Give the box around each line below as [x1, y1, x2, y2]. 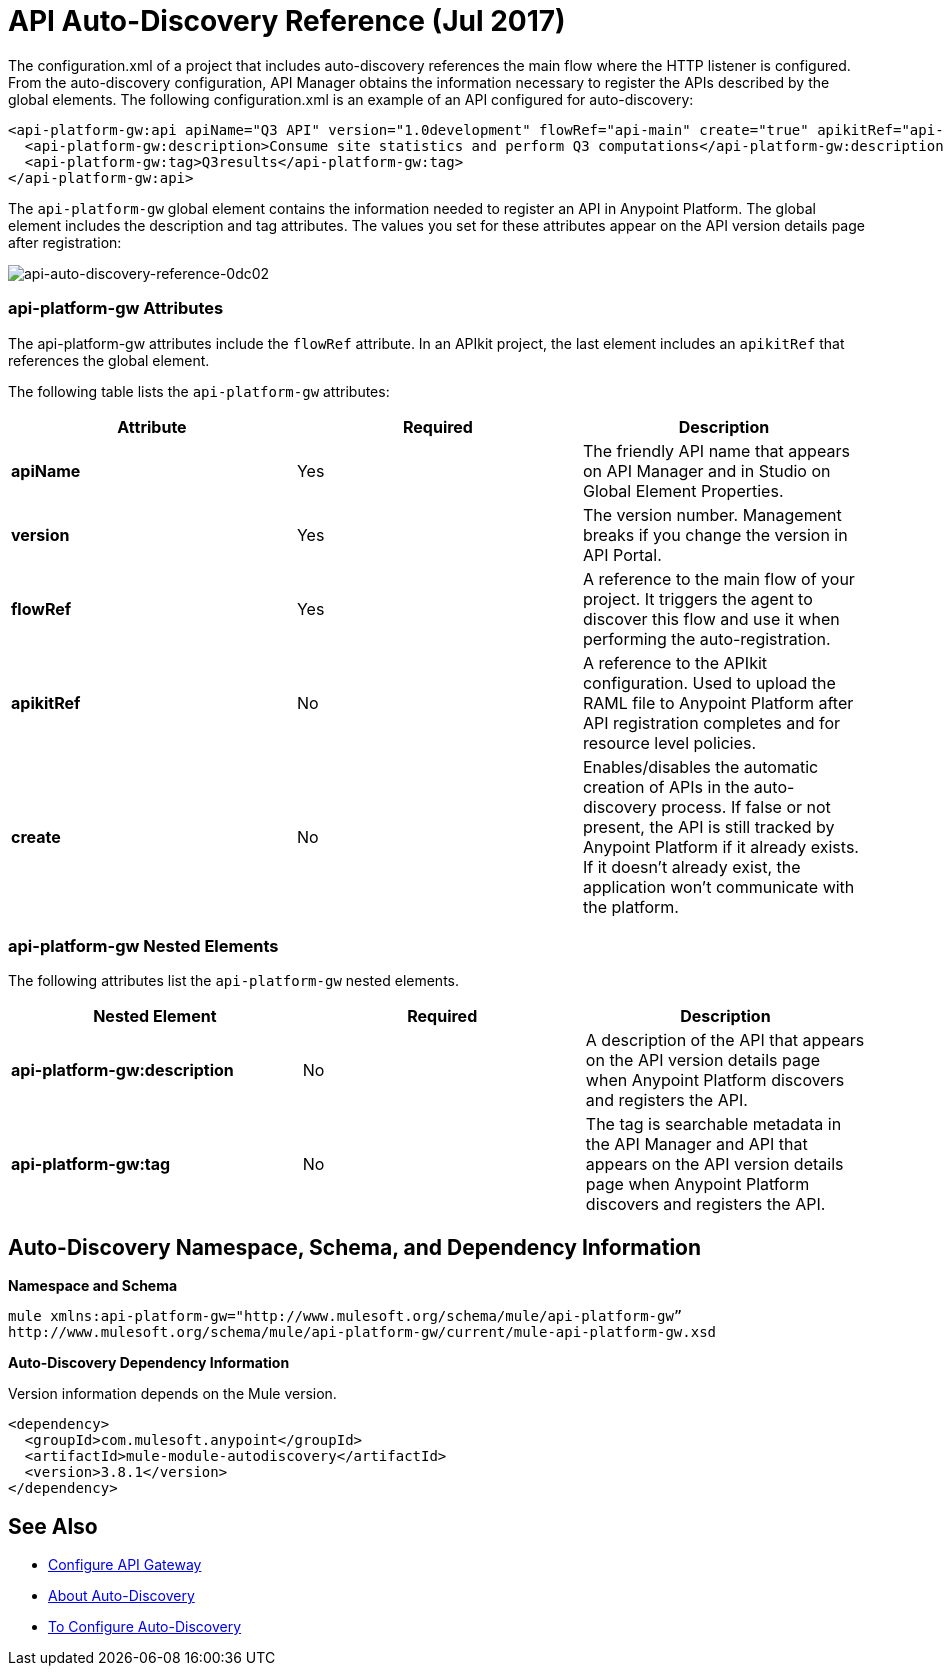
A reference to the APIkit [582, 652, 768, 673]
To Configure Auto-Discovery [48, 1617, 242, 1635]
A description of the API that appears [585, 1030, 865, 1051]
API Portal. [582, 544, 662, 565]
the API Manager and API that [585, 1134, 808, 1155]
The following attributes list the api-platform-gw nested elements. [8, 972, 459, 990]
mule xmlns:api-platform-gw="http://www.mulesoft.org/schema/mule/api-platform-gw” [8, 1308, 683, 1325]
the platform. [582, 896, 679, 917]
